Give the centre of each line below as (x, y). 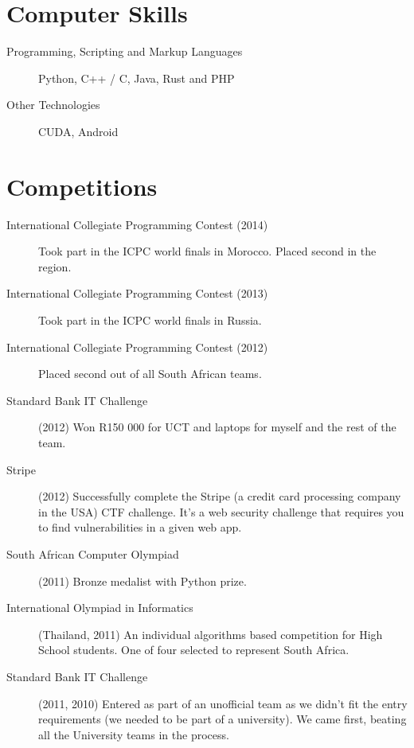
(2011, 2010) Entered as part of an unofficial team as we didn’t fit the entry (223, 703)
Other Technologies (53, 105)
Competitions (82, 186)
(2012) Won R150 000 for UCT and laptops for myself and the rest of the (217, 427)
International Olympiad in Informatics (100, 608)
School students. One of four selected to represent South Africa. (194, 650)
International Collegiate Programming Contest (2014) (137, 224)
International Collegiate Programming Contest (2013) (137, 293)
